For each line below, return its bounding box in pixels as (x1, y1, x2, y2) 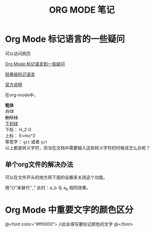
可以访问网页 (5, 51, 31, 56)
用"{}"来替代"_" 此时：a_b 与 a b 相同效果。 (5, 184, 91, 192)
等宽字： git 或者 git (5, 139, 48, 144)
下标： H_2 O (5, 126, 32, 132)
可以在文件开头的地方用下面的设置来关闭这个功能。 (5, 174, 108, 180)
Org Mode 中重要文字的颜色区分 (5, 204, 134, 215)
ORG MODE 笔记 (49, 4, 115, 16)
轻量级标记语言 (5, 71, 35, 77)
